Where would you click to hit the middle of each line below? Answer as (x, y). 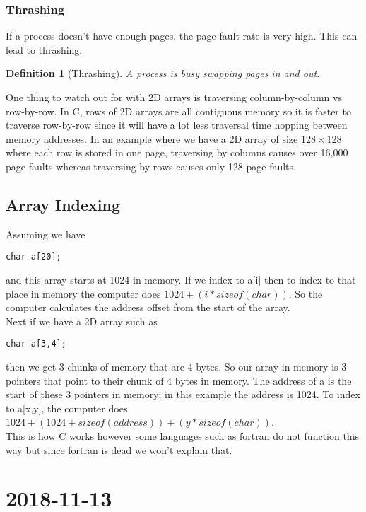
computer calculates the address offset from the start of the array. (148, 307)
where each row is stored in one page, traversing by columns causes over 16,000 (177, 152)
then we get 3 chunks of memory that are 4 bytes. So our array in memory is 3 (176, 367)
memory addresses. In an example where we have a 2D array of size (152, 138)
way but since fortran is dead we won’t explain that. (119, 449)
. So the (306, 293)
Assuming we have (46, 234)
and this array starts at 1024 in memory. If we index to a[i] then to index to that (181, 280)
